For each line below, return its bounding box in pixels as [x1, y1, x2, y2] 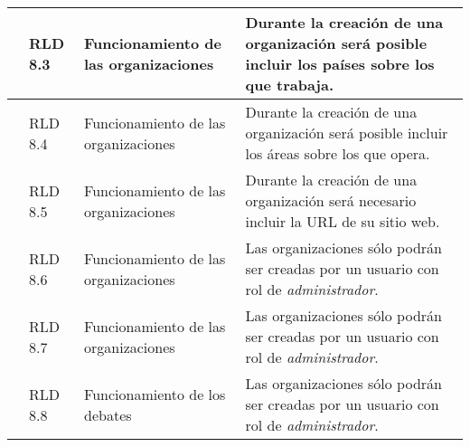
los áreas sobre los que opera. [245, 143, 430, 164]
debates [84, 404, 132, 425]
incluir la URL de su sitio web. [245, 211, 440, 232]
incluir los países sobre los [245, 53, 435, 74]
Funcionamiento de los [84, 383, 226, 404]
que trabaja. [245, 74, 334, 95]
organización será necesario [245, 190, 417, 211]
